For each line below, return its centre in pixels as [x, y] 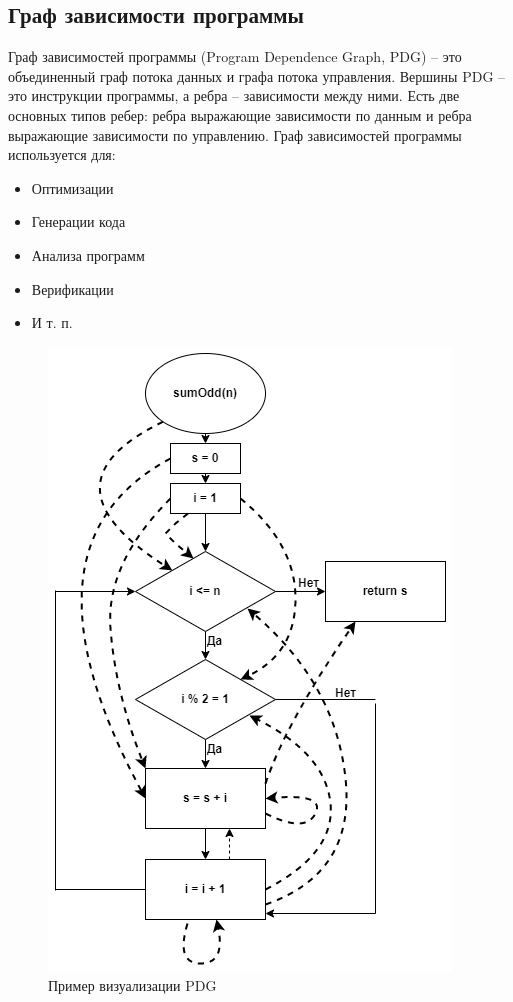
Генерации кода [78, 221]
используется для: [62, 154]
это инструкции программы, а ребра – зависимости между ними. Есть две [234, 95]
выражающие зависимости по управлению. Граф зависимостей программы [235, 134]
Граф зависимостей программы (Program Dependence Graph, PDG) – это [235, 56]
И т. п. [52, 322]
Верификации [72, 288]
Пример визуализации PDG [132, 985]
